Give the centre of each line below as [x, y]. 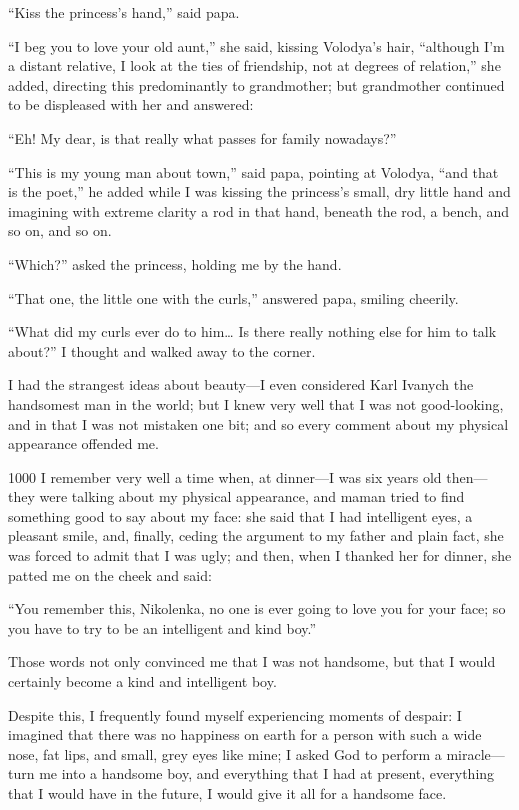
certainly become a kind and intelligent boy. [142, 681]
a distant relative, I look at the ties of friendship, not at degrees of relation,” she [254, 65]
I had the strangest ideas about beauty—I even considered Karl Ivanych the [241, 384]
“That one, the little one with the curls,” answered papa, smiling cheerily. [233, 297]
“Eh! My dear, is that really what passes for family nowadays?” [202, 137]
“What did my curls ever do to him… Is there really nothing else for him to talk [252, 331]
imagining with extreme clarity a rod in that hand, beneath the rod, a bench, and [259, 210]
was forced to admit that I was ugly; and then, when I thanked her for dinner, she [260, 555]
